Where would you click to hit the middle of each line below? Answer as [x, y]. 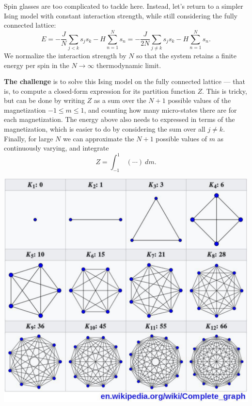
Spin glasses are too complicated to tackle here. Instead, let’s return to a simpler [124, 6]
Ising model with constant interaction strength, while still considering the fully [121, 15]
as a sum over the [120, 100]
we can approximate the [98, 138]
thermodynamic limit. [129, 65]
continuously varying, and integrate [56, 148]
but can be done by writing [44, 100]
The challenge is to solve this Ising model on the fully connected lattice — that [125, 81]
